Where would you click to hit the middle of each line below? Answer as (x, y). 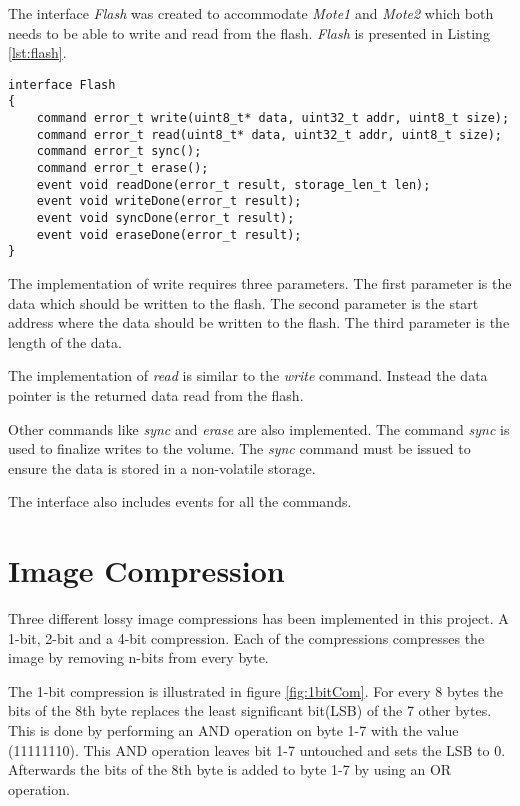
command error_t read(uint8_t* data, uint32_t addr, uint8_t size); (269, 134)
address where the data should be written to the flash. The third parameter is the (259, 322)
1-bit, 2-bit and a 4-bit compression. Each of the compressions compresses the (246, 637)
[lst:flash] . (37, 52)
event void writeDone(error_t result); (169, 201)
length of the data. (65, 341)
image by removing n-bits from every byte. (138, 657)
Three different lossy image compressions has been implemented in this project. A (258, 618)
